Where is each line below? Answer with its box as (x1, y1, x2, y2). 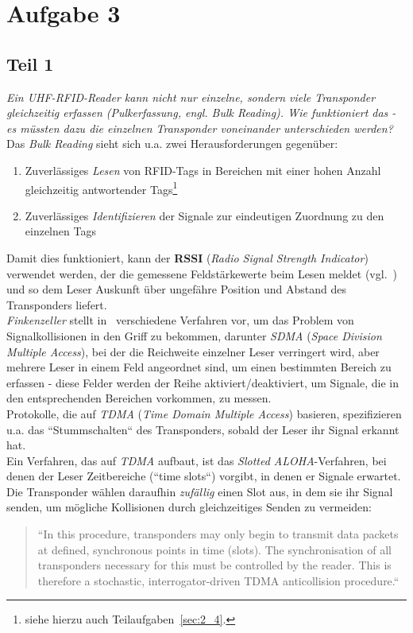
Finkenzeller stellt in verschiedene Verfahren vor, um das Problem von (6, 312, 354, 328)
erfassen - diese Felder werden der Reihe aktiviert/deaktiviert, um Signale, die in (6, 374, 399, 390)
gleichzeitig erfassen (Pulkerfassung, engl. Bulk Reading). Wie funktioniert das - (6, 104, 396, 121)
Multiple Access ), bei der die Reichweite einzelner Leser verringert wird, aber (6, 343, 380, 359)
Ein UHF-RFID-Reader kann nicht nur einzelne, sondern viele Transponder (6, 88, 376, 105)
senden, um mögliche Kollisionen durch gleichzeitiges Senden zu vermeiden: (6, 499, 372, 515)
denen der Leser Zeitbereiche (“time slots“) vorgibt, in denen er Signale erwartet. (6, 468, 401, 484)
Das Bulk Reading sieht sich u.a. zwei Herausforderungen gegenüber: (6, 135, 338, 152)
